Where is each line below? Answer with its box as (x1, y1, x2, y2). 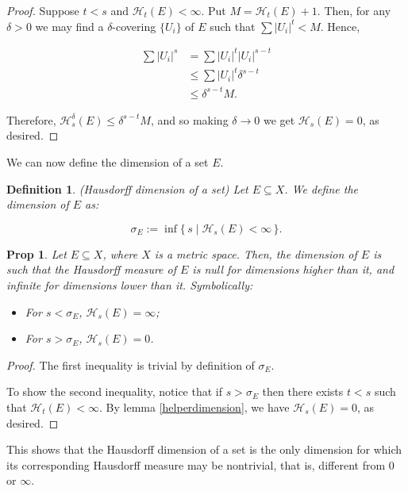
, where (102, 245, 138, 262)
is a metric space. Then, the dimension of (154, 245, 357, 262)
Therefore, (6, 111, 56, 128)
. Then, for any (317, 2, 391, 18)
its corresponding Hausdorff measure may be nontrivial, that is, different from (6, 456, 386, 473)
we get (263, 111, 295, 128)
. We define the (284, 180, 359, 197)
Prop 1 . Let (6, 245, 67, 262)
